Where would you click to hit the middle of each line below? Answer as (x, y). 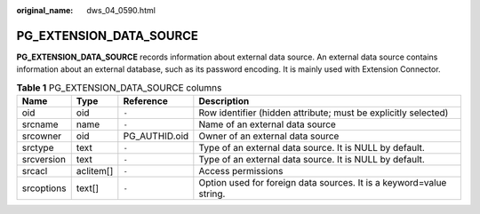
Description (224, 101)
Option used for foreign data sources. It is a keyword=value (323, 183)
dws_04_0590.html (121, 10)
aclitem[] (95, 171)
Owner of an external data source (269, 136)
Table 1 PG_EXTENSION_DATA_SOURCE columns (119, 87)
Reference (145, 101)
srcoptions (44, 188)
